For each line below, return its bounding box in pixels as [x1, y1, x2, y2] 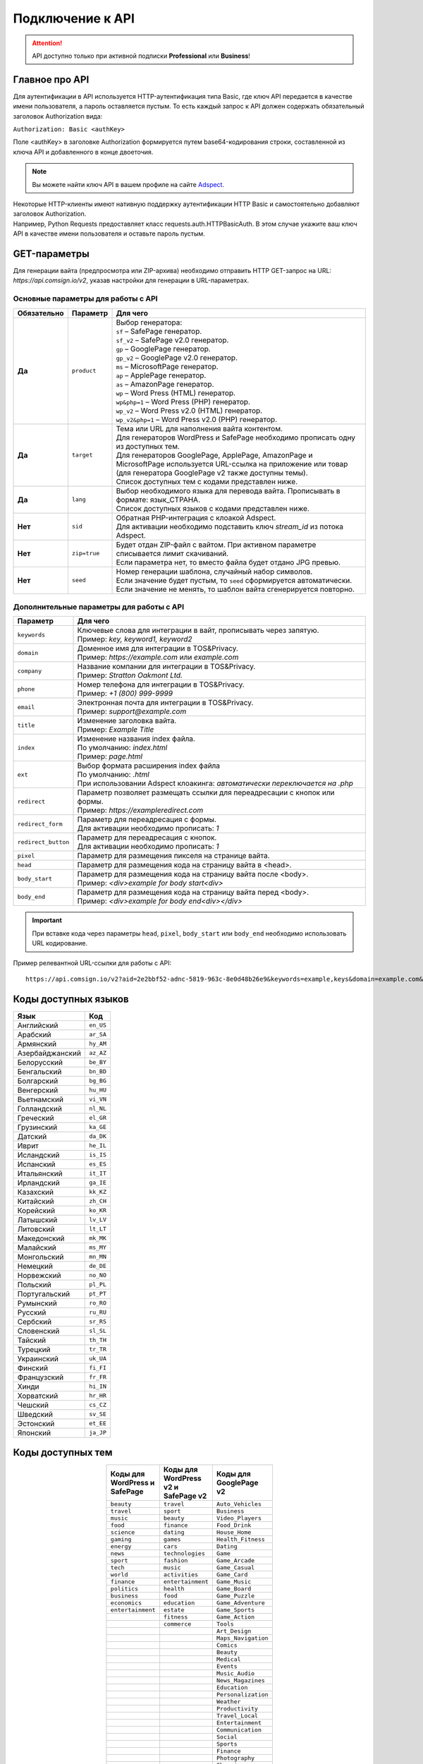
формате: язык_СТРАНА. [116, 495, 201, 505]
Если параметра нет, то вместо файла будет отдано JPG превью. [116, 557, 341, 567]
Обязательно [17, 308, 64, 318]
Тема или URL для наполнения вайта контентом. [116, 423, 283, 433]
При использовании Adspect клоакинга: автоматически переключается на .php [77, 778, 354, 788]
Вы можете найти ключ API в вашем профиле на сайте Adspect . [32, 180, 225, 188]
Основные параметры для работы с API [13, 294, 158, 303]
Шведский [17, 1409, 53, 1419]
